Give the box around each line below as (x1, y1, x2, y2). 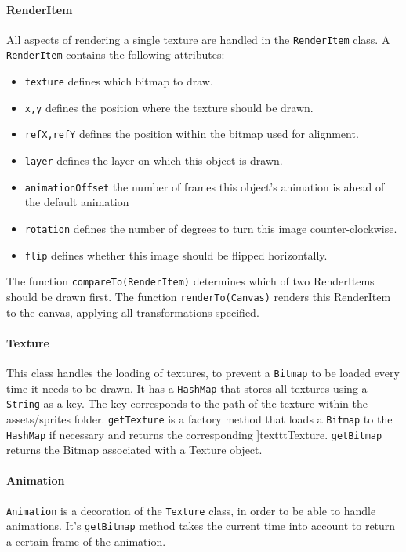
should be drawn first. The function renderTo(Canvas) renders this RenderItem (6, 288, 391, 304)
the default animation (24, 194, 129, 210)
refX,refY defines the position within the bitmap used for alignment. (24, 125, 359, 142)
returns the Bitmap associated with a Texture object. (6, 441, 263, 458)
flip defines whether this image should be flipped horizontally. (24, 246, 328, 263)
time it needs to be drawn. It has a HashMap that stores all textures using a (6, 379, 368, 396)
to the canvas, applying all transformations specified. (6, 303, 259, 320)
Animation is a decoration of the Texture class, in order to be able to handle (6, 502, 376, 518)
